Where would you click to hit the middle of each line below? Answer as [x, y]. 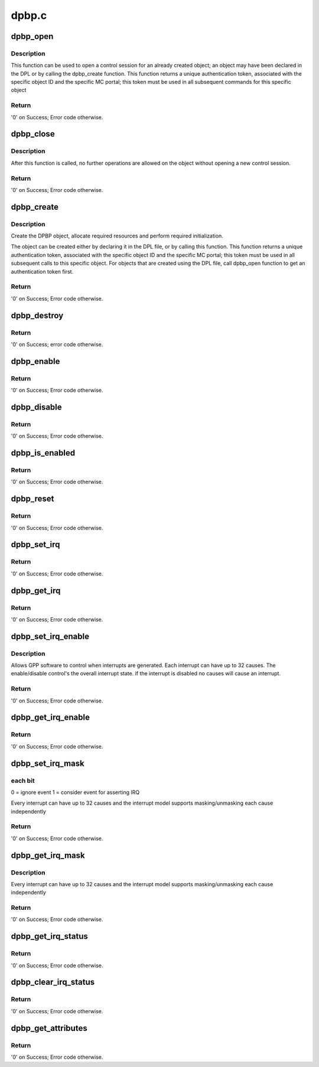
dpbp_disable [36, 407]
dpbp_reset [32, 499]
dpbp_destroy [37, 315]
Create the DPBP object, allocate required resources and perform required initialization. [117, 236]
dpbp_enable [35, 361]
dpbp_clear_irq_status [53, 982]
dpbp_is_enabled [43, 453]
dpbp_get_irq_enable [50, 718]
